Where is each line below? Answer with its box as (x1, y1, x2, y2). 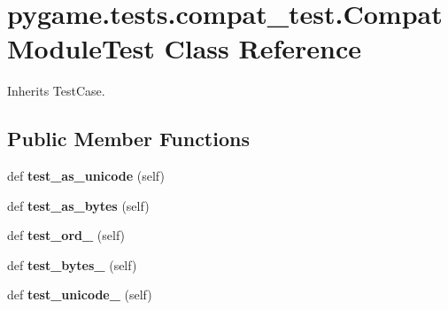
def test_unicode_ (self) (7, 285, 152, 304)
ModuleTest (7, 30, 155, 66)
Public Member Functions (7, 125, 250, 152)
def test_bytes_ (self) (7, 255, 137, 274)
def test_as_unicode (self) (7, 167, 165, 185)
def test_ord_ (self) (7, 226, 126, 244)
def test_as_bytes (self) (7, 196, 150, 214)
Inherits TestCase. (7, 81, 105, 100)
